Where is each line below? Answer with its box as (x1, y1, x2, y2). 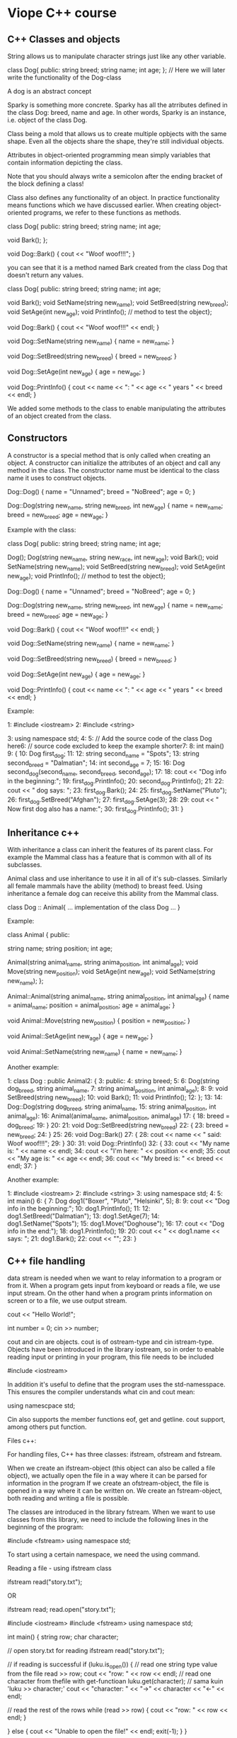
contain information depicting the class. (7, 158, 123, 167)
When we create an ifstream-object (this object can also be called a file (7, 1464, 216, 1472)
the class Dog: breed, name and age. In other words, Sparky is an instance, (7, 108, 226, 116)
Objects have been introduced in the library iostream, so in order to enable (7, 1345, 224, 1354)
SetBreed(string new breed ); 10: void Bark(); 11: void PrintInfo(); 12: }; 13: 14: (7, 1093, 223, 1104)
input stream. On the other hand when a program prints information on (7, 1289, 212, 1298)
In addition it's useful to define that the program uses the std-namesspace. (7, 1380, 226, 1389)
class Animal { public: (7, 931, 70, 939)
